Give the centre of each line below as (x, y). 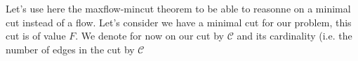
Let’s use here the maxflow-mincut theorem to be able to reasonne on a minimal (178, 8)
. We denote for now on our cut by (150, 36)
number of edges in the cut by (70, 49)
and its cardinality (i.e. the (294, 36)
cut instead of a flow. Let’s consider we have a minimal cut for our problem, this (179, 22)
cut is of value (36, 36)
